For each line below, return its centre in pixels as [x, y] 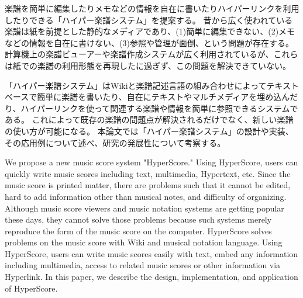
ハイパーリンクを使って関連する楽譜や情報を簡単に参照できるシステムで [159, 108]
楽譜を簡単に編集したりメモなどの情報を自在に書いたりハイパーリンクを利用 [152, 8]
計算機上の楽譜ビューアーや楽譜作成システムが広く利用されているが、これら [151, 54]
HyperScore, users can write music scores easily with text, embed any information [151, 253]
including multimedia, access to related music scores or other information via [143, 265]
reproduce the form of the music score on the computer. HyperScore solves [138, 231]
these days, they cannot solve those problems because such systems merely [138, 219]
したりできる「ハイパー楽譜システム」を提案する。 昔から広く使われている [149, 20]
